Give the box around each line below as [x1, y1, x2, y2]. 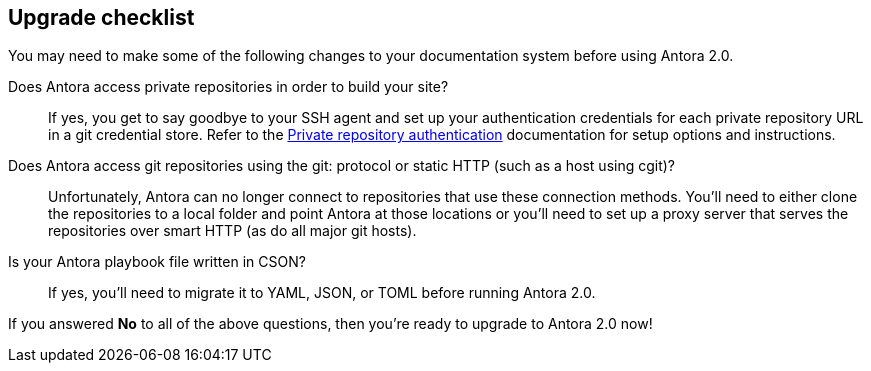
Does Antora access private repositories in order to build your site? [8, 78, 449, 96]
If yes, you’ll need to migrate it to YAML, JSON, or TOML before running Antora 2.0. [48, 284, 596, 302]
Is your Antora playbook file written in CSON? [8, 253, 306, 271]
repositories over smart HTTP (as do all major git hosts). [48, 222, 417, 240]
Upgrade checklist [8, 5, 195, 30]
